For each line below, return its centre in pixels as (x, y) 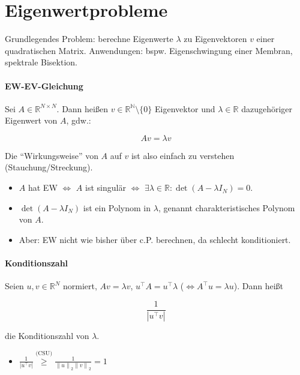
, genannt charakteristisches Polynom (226, 207)
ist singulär (106, 187)
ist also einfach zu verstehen (183, 155)
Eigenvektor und (185, 108)
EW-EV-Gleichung (44, 85)
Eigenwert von (31, 120)
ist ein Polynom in (117, 207)
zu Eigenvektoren (215, 39)
